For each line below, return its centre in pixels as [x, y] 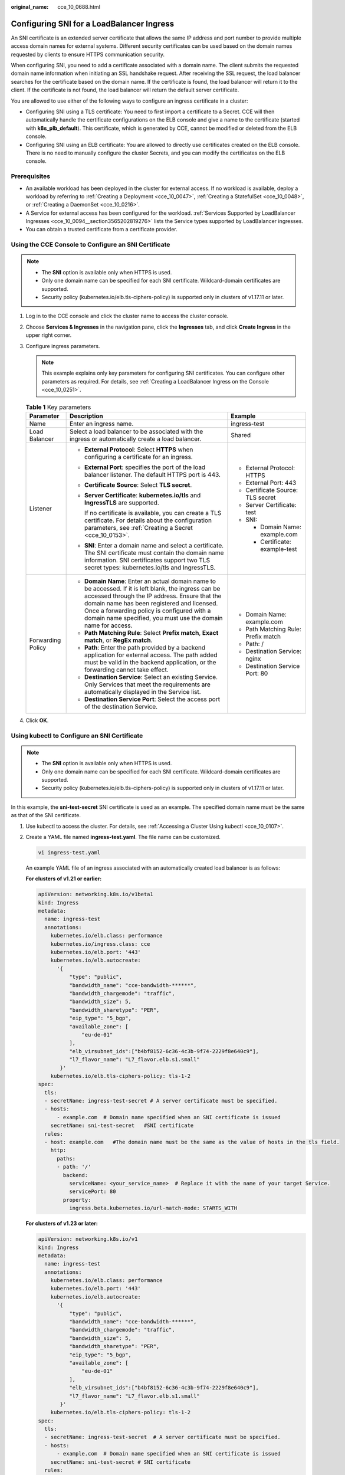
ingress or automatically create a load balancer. [136, 438]
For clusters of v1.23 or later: [62, 1224]
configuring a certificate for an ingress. [139, 457]
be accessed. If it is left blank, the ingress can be [152, 588]
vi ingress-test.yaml [69, 852]
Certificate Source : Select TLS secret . [138, 485]
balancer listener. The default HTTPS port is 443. [153, 474]
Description [86, 416]
